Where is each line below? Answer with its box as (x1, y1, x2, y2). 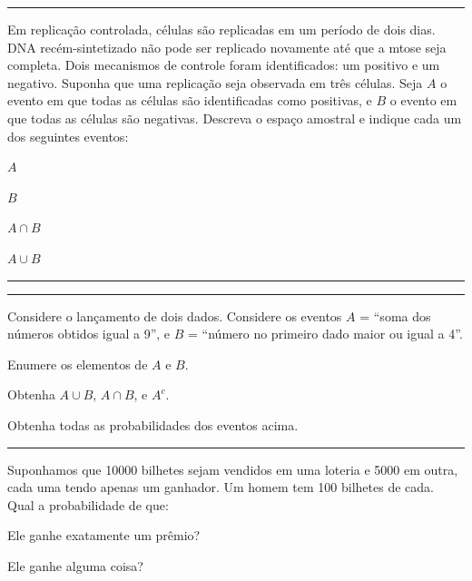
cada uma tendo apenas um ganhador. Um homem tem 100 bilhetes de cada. (7, 478, 434, 497)
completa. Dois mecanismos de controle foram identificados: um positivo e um (7, 55, 440, 74)
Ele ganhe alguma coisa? (7, 556, 143, 575)
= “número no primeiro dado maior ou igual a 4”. (188, 324, 463, 343)
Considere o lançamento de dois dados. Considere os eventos (7, 306, 342, 325)
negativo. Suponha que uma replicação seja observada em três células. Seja (7, 73, 423, 92)
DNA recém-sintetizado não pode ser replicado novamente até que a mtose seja (7, 37, 447, 56)
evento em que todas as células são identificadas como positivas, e (7, 91, 372, 110)
